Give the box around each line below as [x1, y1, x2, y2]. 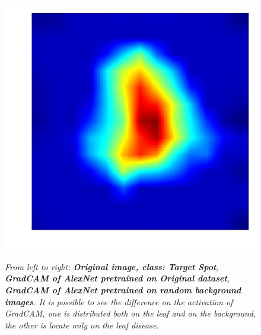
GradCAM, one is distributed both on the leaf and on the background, [5, 307, 256, 320]
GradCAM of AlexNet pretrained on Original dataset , [5, 272, 230, 284]
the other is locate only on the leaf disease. [5, 318, 159, 331]
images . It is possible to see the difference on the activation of [5, 295, 233, 308]
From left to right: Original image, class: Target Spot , [5, 260, 219, 273]
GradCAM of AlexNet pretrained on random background [5, 283, 241, 296]
